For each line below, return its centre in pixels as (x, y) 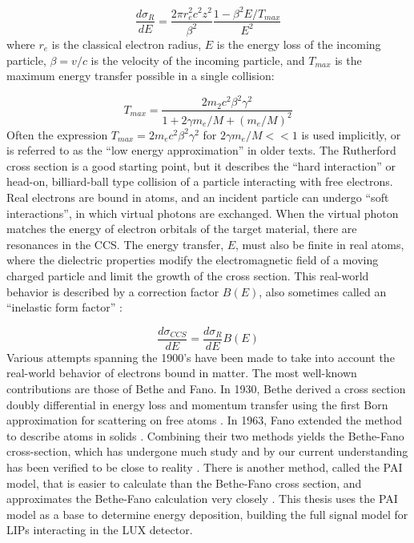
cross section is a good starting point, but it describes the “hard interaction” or (201, 165)
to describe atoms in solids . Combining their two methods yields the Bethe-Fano (205, 435)
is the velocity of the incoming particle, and (198, 60)
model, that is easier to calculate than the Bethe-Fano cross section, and (184, 483)
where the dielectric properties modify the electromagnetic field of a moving (193, 260)
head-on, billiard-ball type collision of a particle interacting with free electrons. (200, 181)
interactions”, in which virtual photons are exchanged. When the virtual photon (203, 213)
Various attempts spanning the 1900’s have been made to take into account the (201, 357)
